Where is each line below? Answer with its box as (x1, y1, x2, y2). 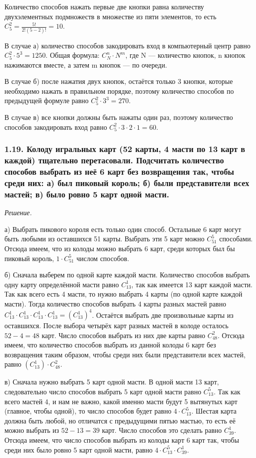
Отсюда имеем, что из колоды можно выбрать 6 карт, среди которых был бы (4, 243, 235, 253)
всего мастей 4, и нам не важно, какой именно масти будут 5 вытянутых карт (4, 396, 238, 406)
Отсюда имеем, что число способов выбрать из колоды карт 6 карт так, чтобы (4, 434, 239, 445)
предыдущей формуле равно (4, 95, 89, 106)
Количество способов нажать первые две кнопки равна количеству (4, 1, 204, 11)
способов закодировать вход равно (4, 121, 107, 132)
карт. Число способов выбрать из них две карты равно (41, 330, 205, 340)
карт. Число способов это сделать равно (102, 425, 222, 435)
